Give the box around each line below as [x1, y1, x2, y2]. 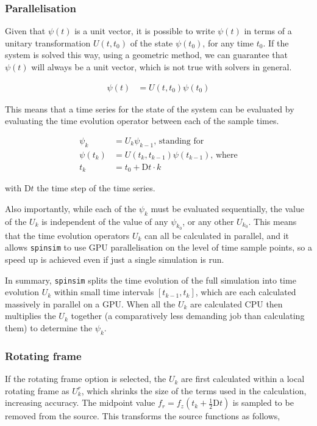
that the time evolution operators [5, 229, 130, 241]
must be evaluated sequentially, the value [151, 202, 304, 215]
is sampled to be [232, 396, 294, 409]
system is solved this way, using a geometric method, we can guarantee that [5, 48, 288, 61]
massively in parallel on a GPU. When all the [5, 297, 176, 310]
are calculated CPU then [190, 297, 283, 310]
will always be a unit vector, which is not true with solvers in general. [31, 61, 292, 73]
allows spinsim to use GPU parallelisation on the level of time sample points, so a [5, 241, 312, 254]
